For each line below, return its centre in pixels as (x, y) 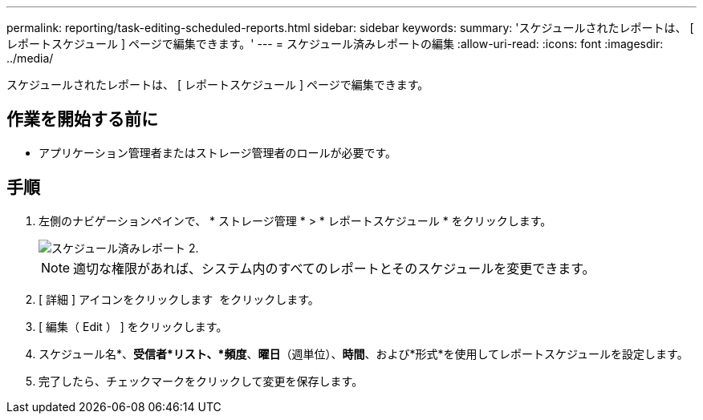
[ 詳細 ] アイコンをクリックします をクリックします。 (179, 299)
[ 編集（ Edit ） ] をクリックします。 (133, 326)
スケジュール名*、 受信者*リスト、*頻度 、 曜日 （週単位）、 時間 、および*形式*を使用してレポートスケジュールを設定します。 (364, 353)
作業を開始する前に (82, 119)
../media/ (30, 58)
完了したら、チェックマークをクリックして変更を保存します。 (201, 381)
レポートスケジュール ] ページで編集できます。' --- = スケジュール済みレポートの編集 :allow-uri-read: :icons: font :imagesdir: (335, 44)
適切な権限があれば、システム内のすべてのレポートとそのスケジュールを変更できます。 (334, 268)
